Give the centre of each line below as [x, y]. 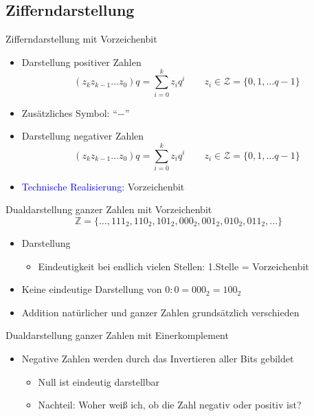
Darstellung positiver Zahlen [81, 62]
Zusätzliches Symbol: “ [69, 112]
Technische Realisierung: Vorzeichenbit [103, 186]
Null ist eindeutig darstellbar [99, 381]
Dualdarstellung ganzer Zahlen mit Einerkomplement [117, 335]
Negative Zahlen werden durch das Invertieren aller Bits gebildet [158, 358]
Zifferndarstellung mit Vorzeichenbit [81, 39]
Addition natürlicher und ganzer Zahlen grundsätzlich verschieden [160, 312]
